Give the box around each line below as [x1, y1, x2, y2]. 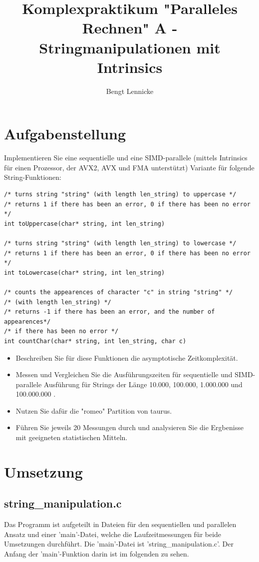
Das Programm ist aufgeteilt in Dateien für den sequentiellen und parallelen [4, 519, 237, 530]
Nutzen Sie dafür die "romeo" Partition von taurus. [15, 405, 172, 416]
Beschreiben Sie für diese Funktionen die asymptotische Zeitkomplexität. [15, 352, 238, 363]
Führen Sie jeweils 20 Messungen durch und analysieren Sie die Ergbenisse [15, 422, 244, 433]
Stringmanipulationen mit [39, 37, 221, 57]
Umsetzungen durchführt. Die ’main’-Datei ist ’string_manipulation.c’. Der [4, 539, 234, 549]
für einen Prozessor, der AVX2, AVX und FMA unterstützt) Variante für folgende [4, 162, 255, 172]
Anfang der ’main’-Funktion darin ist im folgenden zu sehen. [4, 549, 189, 559]
